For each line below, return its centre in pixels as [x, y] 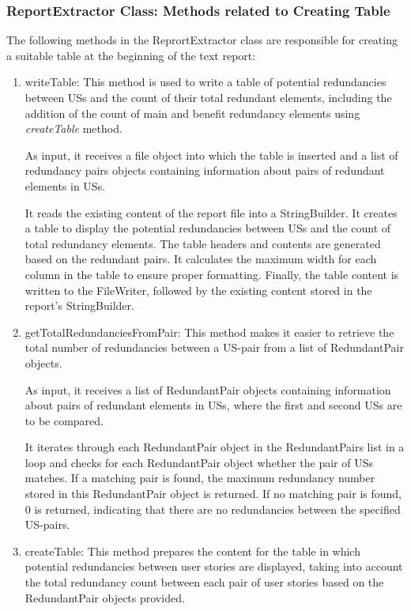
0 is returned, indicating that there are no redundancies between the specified [213, 509]
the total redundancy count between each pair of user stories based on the [204, 582]
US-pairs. [47, 524]
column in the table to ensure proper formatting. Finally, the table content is [212, 274]
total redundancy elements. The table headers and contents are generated [203, 243]
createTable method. [74, 128]
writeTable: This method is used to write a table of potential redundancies [205, 82]
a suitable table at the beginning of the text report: [131, 55]
